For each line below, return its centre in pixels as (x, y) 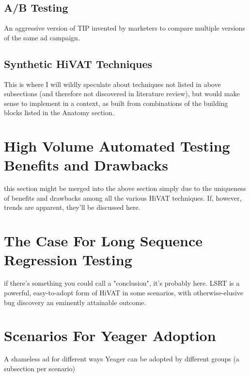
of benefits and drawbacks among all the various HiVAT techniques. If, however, (123, 197)
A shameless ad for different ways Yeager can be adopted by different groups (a (122, 359)
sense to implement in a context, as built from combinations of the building (116, 103)
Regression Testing (68, 260)
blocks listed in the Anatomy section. (59, 112)
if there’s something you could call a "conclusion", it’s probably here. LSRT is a (122, 283)
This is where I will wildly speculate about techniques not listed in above (112, 84)
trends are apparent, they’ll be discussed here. (72, 207)
